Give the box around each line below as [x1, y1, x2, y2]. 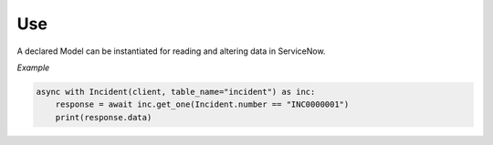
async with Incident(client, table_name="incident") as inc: [36, 87, 316, 97]
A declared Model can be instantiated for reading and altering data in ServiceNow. [16, 46, 326, 57]
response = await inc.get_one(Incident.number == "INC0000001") [55, 99, 350, 109]
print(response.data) [55, 112, 152, 122]
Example [16, 62, 50, 73]
